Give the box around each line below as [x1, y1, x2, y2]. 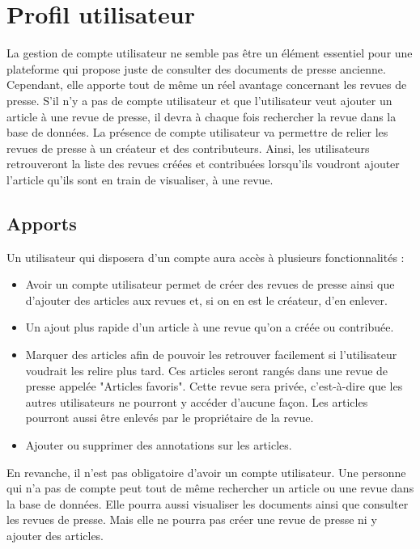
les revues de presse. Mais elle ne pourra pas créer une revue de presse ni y [6, 511, 377, 528]
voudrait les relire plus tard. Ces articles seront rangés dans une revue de [25, 361, 388, 378]
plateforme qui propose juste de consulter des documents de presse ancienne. [6, 60, 386, 77]
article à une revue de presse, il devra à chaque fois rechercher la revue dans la [6, 108, 397, 125]
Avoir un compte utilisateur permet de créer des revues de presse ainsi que [25, 276, 395, 293]
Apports [6, 210, 77, 235]
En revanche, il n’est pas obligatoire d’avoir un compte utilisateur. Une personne [6, 463, 406, 480]
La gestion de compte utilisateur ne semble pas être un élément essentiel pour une [6, 44, 413, 61]
